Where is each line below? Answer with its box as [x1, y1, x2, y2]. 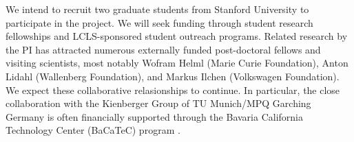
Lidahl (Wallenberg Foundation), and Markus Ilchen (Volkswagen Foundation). [6, 69, 340, 83]
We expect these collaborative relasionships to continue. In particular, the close [6, 82, 340, 97]
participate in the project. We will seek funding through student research [6, 15, 313, 29]
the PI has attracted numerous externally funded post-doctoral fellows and [6, 42, 321, 56]
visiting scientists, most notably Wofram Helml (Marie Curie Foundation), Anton [6, 56, 348, 70]
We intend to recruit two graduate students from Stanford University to [6, 2, 309, 16]
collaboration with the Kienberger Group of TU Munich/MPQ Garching [6, 96, 311, 110]
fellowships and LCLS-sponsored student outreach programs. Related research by [6, 29, 348, 43]
